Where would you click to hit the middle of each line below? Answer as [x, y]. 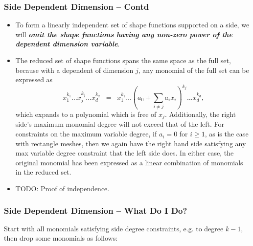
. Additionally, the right [200, 114]
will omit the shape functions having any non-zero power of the [124, 34]
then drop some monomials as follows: [61, 238]
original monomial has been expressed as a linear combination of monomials [129, 162]
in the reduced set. [43, 172]
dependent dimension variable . [68, 44]
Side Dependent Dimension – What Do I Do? [96, 210]
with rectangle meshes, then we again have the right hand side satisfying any [131, 143]
